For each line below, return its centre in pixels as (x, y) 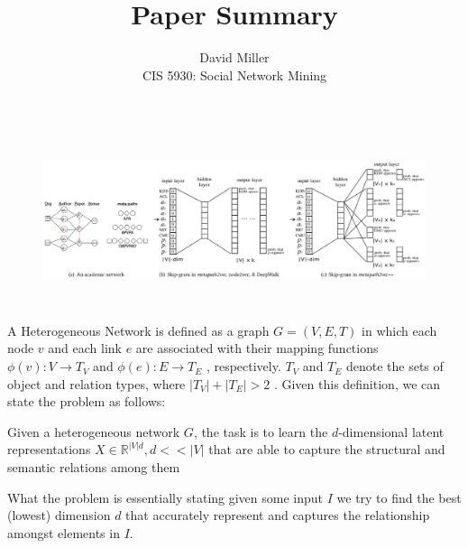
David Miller (234, 57)
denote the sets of (395, 366)
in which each (399, 330)
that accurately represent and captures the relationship (278, 515)
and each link (85, 348)
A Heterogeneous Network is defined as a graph (138, 330)
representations (49, 449)
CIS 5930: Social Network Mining (234, 74)
